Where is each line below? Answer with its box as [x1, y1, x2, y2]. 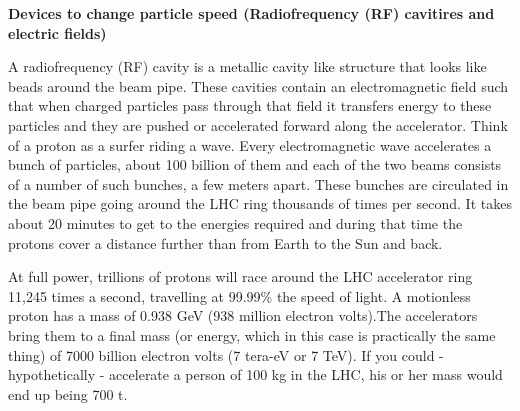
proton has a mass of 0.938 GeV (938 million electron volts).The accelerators [8, 305, 478, 326]
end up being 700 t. [8, 383, 128, 404]
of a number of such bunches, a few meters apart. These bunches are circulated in [8, 173, 509, 194]
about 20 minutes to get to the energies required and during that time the [8, 212, 463, 233]
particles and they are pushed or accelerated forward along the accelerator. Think [8, 114, 508, 135]
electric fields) [8, 22, 107, 43]
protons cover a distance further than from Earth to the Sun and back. [8, 232, 443, 253]
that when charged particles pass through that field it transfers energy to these [8, 95, 492, 116]
